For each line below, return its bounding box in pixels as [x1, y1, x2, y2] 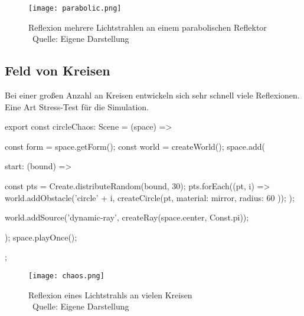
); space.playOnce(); [5, 231, 77, 243]
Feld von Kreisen [5, 61, 110, 80]
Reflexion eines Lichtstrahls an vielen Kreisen [28, 288, 192, 301]
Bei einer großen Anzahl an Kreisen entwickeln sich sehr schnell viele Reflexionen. [5, 89, 300, 101]
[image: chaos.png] [28, 271, 104, 280]
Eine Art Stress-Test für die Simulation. [5, 100, 149, 113]
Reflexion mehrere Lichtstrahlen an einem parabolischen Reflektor [28, 21, 267, 33]
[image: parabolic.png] [28, 4, 122, 12]
